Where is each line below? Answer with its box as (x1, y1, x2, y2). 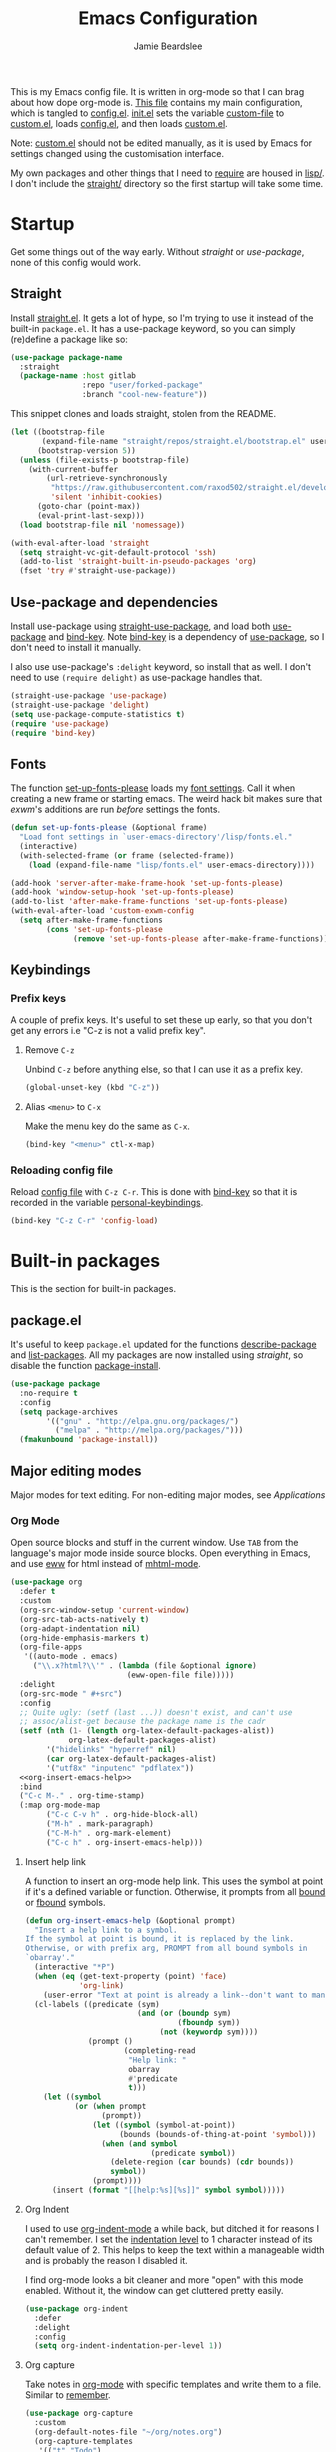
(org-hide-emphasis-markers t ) (19, 1633, 150, 1643)
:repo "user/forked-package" (81, 380, 203, 391)
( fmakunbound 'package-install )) (19, 1435, 159, 1445)
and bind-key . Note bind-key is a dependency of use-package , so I (48, 631, 325, 642)
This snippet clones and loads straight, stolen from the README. (10, 408, 277, 420)
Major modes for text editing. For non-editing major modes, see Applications (10, 1488, 326, 1501)
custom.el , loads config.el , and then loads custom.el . (10, 117, 228, 129)
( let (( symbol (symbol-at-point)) (92, 2120, 237, 2130)
